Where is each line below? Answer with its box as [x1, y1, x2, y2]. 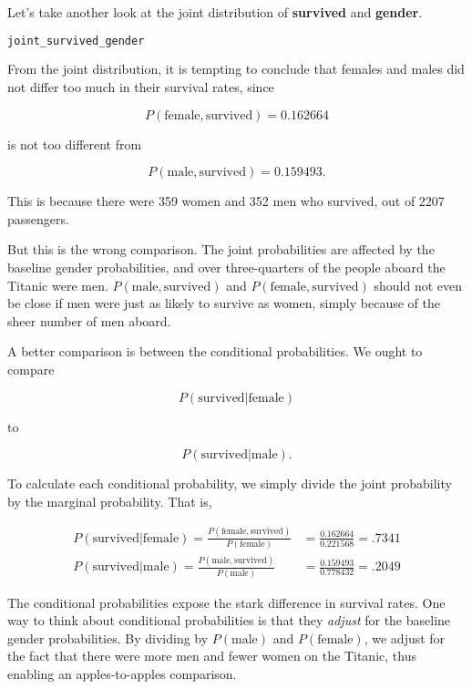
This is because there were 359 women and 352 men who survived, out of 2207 [7, 191, 445, 211]
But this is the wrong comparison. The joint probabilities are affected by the [7, 240, 435, 259]
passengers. [7, 209, 69, 228]
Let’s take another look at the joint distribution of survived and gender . [7, 3, 423, 21]
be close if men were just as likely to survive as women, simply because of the [7, 293, 440, 313]
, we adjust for [364, 628, 446, 647]
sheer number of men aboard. [7, 311, 171, 330]
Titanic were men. [7, 275, 108, 294]
